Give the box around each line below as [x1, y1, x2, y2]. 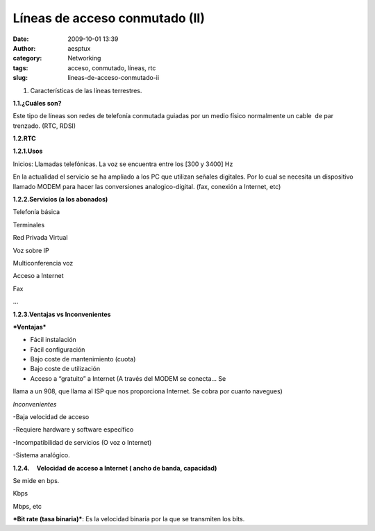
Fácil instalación [30, 336, 76, 344]
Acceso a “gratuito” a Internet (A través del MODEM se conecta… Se [30, 374, 226, 382]
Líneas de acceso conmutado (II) [12, 10, 205, 26]
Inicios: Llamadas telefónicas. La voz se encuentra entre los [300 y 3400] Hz [12, 160, 233, 168]
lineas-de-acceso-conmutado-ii [67, 74, 160, 82]
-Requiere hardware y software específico [12, 425, 134, 434]
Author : [12, 44, 36, 52]
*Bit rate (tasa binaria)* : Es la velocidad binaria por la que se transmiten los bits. [12, 515, 245, 523]
